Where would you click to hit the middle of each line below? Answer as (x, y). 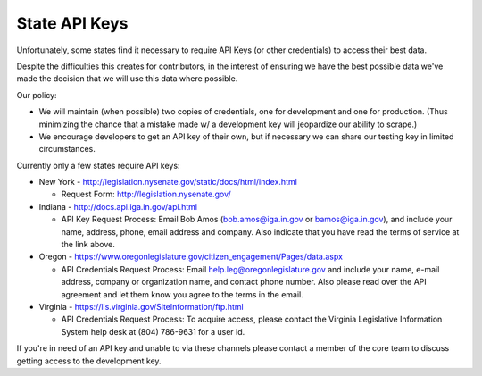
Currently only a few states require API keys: (98, 165)
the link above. (88, 245)
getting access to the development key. (89, 361)
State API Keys (72, 23)
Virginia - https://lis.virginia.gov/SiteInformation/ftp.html (141, 306)
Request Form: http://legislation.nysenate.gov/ (146, 194)
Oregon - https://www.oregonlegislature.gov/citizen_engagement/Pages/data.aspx (191, 257)
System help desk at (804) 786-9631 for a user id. (153, 331)
